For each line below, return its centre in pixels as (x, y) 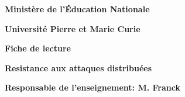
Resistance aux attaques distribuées (78, 67)
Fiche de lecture (38, 48)
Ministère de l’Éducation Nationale (77, 9)
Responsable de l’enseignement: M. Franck (92, 87)
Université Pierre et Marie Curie (73, 28)
